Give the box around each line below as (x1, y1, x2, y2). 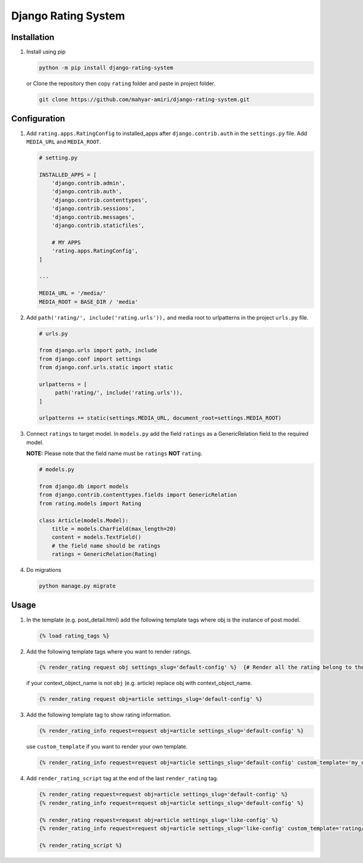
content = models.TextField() (51, 534, 142, 541)
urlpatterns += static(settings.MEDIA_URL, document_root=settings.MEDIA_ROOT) (39, 415, 282, 422)
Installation (11, 32, 54, 42)
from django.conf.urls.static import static (39, 364, 174, 371)
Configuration (11, 114, 65, 124)
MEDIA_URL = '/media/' (39, 290, 106, 297)
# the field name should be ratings (51, 542, 160, 549)
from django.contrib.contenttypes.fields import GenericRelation (39, 491, 237, 499)
